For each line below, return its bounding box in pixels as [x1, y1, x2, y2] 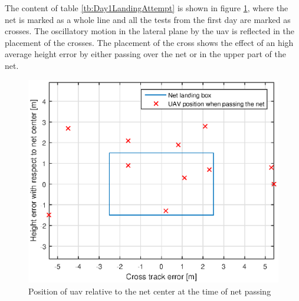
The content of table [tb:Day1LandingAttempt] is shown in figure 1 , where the [5, 2, 288, 14]
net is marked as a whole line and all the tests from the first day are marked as [5, 13, 291, 25]
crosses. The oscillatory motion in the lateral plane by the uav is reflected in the [5, 25, 294, 37]
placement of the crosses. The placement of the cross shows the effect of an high [5, 36, 294, 48]
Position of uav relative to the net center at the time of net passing [28, 285, 271, 297]
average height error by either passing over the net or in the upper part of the [5, 48, 286, 60]
